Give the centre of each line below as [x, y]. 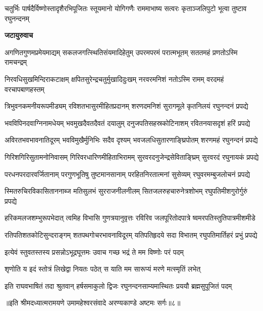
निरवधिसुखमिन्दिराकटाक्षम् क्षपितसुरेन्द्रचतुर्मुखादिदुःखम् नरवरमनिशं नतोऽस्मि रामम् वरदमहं [114, 79]
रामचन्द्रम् [16, 62]
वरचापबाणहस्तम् [24, 89]
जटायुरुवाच [19, 35]
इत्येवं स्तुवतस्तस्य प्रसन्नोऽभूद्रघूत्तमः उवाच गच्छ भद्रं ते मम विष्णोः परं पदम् [94, 252]
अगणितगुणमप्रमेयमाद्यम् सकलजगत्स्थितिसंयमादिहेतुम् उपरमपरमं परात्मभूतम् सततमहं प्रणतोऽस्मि [121, 52]
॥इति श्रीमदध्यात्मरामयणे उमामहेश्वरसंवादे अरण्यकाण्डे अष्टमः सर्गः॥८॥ [93, 303]
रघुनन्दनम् [17, 18]
